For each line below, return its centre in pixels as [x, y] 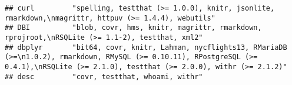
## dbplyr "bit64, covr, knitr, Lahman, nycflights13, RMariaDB [146, 47]
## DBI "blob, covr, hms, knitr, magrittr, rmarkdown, [133, 28]
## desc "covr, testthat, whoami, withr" [104, 76]
